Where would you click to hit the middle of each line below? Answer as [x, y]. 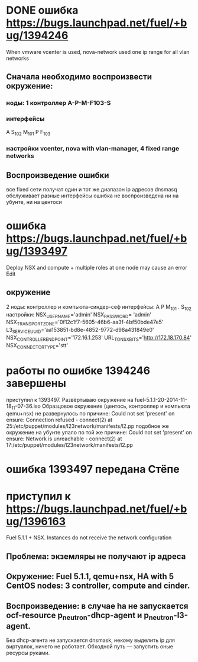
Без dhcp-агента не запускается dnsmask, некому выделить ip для [91, 640]
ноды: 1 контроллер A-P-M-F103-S [59, 103]
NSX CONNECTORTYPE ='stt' [37, 346]
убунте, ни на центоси [34, 202]
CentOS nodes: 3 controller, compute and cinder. [98, 586]
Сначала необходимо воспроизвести [79, 77]
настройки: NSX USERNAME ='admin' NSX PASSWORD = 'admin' [79, 315]
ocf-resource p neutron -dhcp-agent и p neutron [90, 616]
